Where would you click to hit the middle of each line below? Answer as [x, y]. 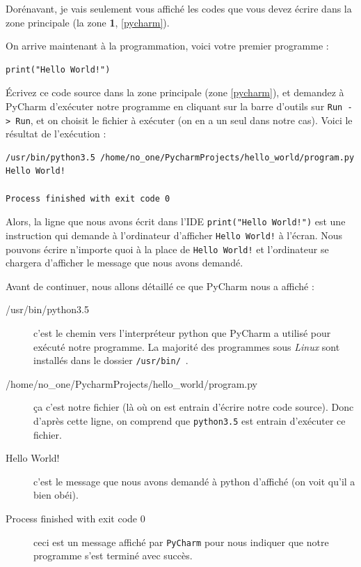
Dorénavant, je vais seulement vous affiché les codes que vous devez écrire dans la [179, 8]
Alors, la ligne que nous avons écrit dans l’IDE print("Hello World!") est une [176, 221]
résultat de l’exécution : [56, 134]
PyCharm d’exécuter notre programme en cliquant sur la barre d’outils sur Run [174, 106]
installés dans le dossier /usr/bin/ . [111, 360]
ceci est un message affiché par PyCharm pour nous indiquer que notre [181, 542]
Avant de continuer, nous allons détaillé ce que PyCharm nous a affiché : [160, 286]
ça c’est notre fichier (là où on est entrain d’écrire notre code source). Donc [194, 407]
